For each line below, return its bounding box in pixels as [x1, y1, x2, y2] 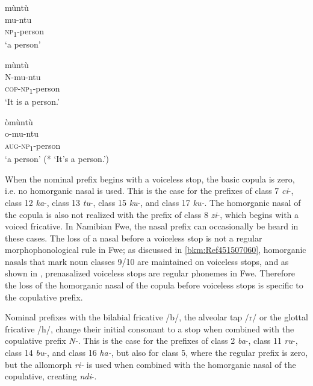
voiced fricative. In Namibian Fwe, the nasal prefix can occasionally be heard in [5, 220, 299, 232]
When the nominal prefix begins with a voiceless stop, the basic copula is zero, [5, 172, 295, 185]
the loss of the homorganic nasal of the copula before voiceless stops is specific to [5, 279, 303, 291]
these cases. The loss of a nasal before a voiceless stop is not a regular [5, 231, 262, 244]
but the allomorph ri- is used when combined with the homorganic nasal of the [5, 358, 296, 370]
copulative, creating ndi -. [5, 370, 97, 382]
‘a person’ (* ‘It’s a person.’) [5, 152, 109, 165]
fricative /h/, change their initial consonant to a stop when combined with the [5, 322, 294, 335]
